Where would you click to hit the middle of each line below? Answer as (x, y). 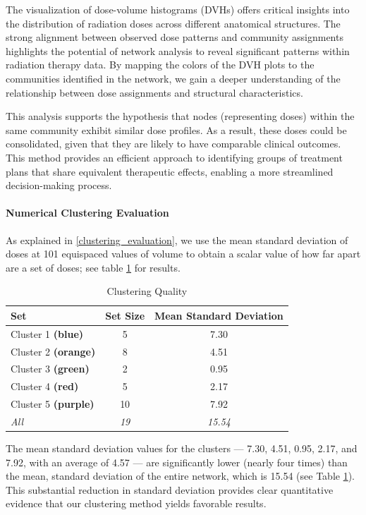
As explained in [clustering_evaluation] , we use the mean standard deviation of (177, 240)
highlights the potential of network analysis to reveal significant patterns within (178, 50)
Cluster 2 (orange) (53, 351)
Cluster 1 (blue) (47, 333)
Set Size (125, 315)
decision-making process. (59, 185)
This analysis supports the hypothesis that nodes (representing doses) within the (180, 116)
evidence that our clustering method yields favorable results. (136, 503)
